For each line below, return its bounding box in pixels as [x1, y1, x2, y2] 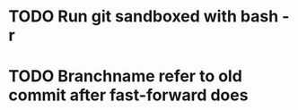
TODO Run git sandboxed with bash [8, 6, 279, 27]
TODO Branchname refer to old [8, 66, 243, 87]
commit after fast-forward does [8, 85, 249, 106]
